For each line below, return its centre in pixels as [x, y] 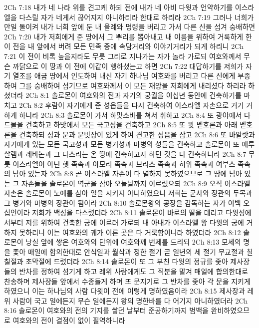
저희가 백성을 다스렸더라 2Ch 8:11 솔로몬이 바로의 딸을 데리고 [128, 212]
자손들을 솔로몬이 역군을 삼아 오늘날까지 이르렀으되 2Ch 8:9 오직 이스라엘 [136, 183]
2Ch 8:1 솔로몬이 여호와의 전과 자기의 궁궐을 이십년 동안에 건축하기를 [133, 95]
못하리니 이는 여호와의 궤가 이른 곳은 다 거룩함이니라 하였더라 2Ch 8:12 [130, 232]
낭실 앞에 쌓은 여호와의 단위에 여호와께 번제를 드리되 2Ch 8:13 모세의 [133, 242]
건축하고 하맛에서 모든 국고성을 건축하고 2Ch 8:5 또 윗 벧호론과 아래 [131, 125]
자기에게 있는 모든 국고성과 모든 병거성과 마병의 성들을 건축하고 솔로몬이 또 [122, 144]
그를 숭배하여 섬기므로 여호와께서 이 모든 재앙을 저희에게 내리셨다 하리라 [132, 85]
